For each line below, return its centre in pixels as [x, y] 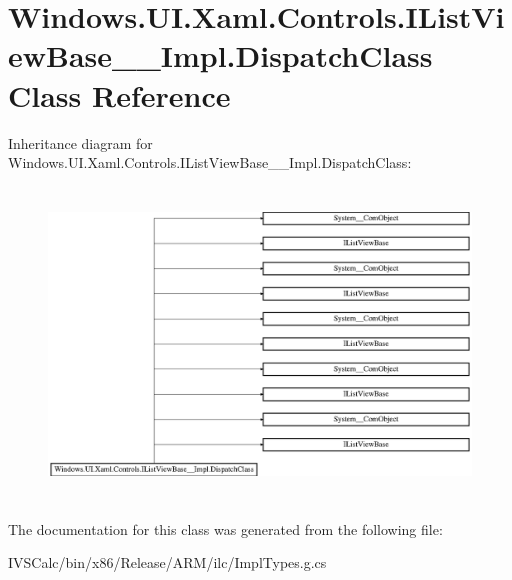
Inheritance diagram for [80, 142]
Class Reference [119, 94]
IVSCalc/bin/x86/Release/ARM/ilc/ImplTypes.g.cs [167, 562]
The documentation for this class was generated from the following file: [225, 528]
